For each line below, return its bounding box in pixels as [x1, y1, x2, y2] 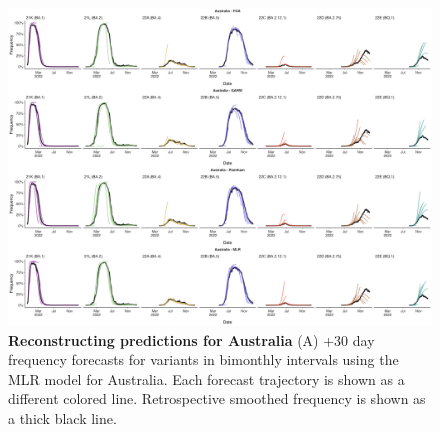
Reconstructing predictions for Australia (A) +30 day [8, 329, 375, 350]
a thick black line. [8, 407, 117, 428]
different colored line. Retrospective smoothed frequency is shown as [8, 388, 426, 409]
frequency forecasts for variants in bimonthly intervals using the [8, 349, 399, 370]
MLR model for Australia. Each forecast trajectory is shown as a [8, 368, 405, 389]
